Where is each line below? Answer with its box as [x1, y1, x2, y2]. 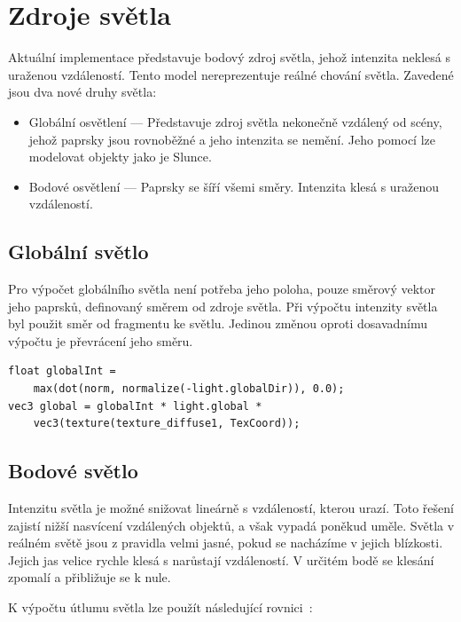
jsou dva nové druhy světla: [8, 83, 157, 101]
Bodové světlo [8, 457, 138, 484]
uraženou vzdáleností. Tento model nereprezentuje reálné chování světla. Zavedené [8, 65, 454, 83]
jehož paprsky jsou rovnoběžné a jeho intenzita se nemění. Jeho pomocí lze [28, 130, 436, 148]
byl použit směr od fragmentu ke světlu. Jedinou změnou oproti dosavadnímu [8, 314, 428, 333]
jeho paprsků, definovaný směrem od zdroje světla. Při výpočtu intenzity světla [8, 296, 438, 315]
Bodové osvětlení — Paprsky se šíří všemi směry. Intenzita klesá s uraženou [28, 177, 440, 195]
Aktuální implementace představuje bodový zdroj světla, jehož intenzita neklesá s [8, 48, 450, 67]
